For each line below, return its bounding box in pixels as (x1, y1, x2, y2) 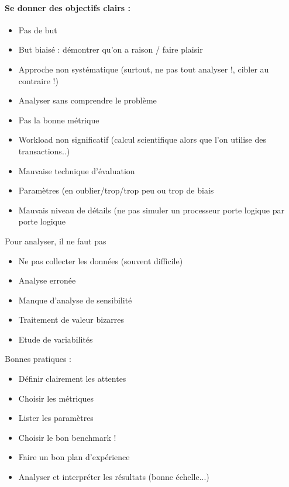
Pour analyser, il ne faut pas (5, 234, 106, 247)
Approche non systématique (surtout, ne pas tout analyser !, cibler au (18, 63, 269, 75)
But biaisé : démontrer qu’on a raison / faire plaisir (18, 43, 203, 56)
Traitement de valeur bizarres (18, 313, 125, 326)
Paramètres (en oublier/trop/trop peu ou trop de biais (18, 184, 214, 196)
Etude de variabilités (18, 333, 93, 345)
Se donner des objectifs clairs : (5, 1, 130, 13)
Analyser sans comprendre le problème (18, 94, 157, 106)
